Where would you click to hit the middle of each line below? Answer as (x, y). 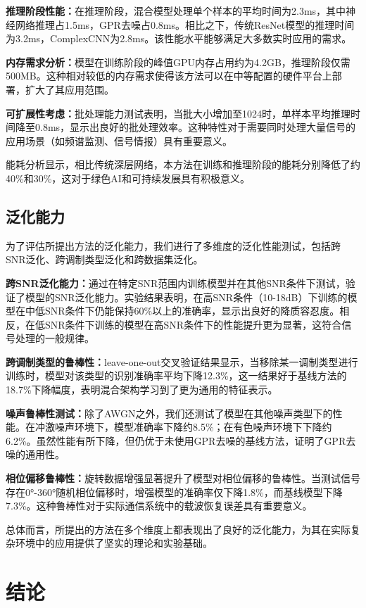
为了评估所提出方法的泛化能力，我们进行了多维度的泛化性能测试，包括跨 (173, 245)
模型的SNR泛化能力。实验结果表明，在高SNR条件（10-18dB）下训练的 (186, 297)
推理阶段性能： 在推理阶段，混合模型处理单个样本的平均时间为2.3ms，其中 (176, 11)
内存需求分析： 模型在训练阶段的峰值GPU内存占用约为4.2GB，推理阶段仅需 (178, 62)
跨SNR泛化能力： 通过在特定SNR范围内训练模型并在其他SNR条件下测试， (176, 283)
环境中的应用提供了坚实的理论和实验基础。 (114, 543)
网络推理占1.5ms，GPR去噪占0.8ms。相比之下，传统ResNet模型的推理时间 (185, 24)
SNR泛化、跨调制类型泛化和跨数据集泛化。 (105, 259)
